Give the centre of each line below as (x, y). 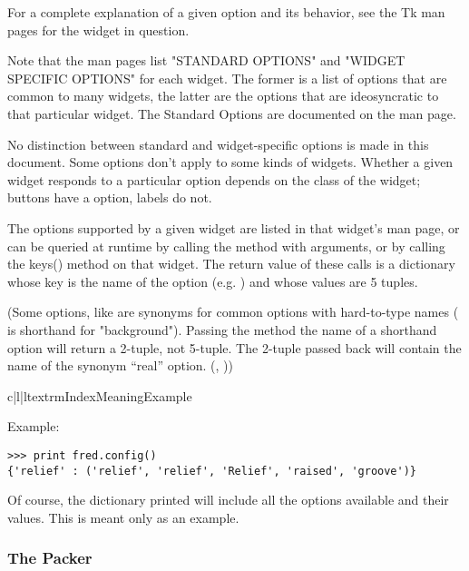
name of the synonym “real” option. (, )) (121, 365)
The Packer (50, 558)
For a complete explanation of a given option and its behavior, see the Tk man (226, 12)
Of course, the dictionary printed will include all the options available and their (228, 500)
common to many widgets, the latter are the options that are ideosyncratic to (223, 96)
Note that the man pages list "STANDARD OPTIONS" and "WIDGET (206, 60)
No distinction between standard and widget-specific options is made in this (218, 144)
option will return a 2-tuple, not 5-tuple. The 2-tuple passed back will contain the (234, 347)
